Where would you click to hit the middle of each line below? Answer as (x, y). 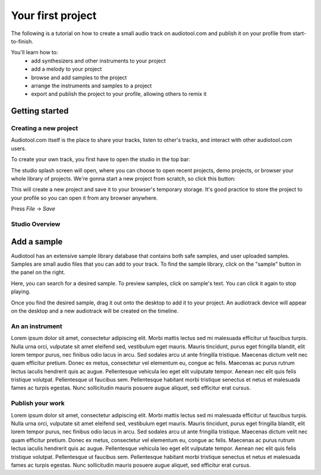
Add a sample (37, 242)
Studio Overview (36, 224)
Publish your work (38, 403)
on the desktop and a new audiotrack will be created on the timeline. (95, 311)
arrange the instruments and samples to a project (92, 86)
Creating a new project (45, 128)
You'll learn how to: (34, 52)
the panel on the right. (38, 272)
